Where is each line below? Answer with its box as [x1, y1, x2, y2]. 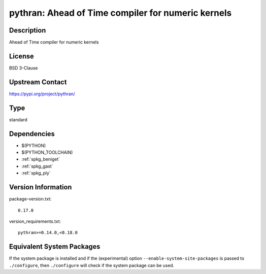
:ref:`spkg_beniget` [21, 156, 60, 162]
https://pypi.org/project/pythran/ [9, 91, 75, 97]
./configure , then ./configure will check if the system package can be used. [9, 262, 174, 268]
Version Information [9, 183, 72, 192]
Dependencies [9, 130, 55, 138]
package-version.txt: [9, 196, 52, 202]
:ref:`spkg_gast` [21, 163, 54, 169]
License [9, 52, 34, 60]
